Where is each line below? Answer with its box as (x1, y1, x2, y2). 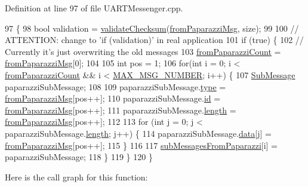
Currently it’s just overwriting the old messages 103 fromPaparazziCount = (5, 45, 281, 57)
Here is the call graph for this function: (5, 170, 148, 183)
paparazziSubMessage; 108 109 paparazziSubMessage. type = (5, 80, 226, 93)
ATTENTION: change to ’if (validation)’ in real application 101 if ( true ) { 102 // (5, 33, 304, 46)
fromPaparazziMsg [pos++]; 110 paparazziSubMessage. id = (5, 92, 221, 105)
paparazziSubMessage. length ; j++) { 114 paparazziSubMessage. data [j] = (5, 127, 272, 139)
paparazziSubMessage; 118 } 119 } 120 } (5, 151, 153, 163)
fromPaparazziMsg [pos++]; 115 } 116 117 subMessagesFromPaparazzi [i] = (5, 139, 278, 151)
